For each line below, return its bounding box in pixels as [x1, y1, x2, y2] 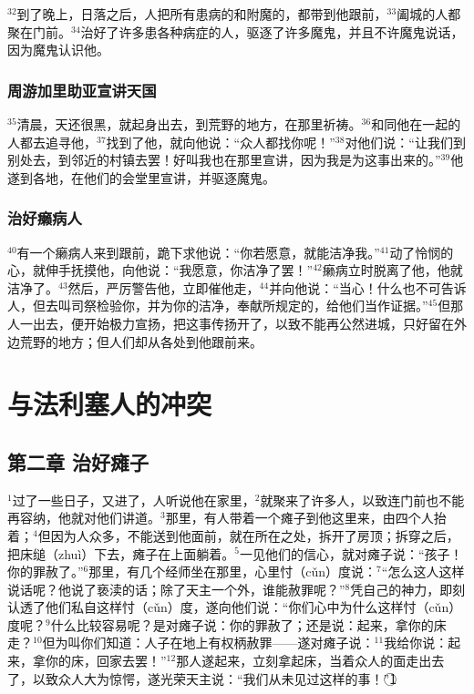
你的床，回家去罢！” [45, 651, 167, 670]
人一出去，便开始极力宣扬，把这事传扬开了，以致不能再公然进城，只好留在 [7, 313, 454, 332]
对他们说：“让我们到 [345, 132, 466, 151]
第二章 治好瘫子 [7, 447, 149, 475]
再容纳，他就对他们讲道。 [7, 508, 160, 527]
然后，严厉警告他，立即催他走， [67, 278, 260, 297]
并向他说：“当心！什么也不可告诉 [269, 278, 467, 297]
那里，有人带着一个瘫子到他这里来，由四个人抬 [165, 508, 447, 527]
